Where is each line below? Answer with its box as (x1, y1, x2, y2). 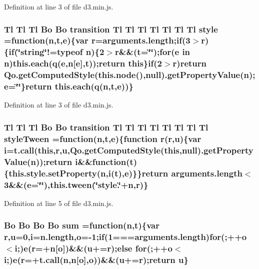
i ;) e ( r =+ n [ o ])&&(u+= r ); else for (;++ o (14, 242, 172, 254)
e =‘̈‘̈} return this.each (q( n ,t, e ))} (4, 80, 133, 92)
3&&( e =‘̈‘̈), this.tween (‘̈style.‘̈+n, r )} (4, 178, 148, 190)
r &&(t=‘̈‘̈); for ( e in (115, 45, 190, 58)
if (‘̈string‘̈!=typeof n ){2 (8, 45, 104, 58)
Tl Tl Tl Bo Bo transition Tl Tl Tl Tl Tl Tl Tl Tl (4, 120, 208, 133)
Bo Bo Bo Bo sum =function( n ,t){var (4, 219, 159, 231)
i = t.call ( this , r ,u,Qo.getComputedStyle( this (4, 143, 179, 156)
